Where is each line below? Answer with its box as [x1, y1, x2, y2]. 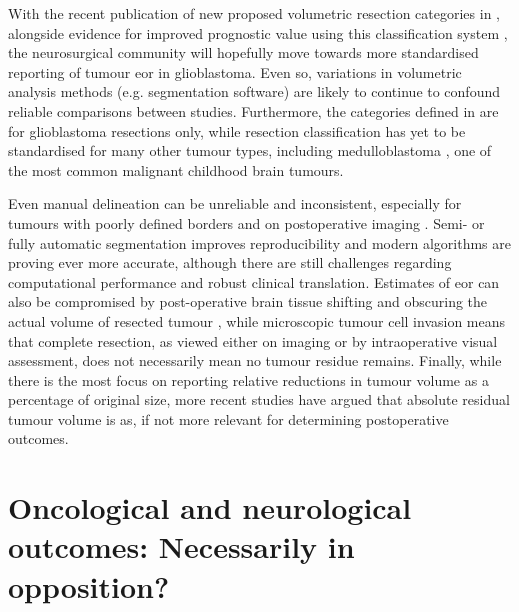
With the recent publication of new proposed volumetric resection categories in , [8, 3, 500, 23]
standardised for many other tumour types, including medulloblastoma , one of [8, 140, 492, 161]
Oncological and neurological [8, 487, 412, 528]
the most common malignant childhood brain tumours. [8, 159, 344, 180]
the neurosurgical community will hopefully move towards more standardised [8, 42, 479, 63]
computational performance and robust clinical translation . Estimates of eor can [8, 271, 500, 292]
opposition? [8, 565, 170, 606]
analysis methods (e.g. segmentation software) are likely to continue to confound [8, 81, 500, 102]
